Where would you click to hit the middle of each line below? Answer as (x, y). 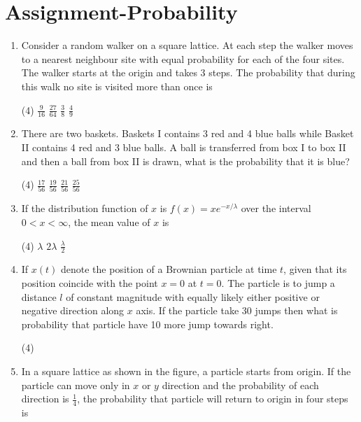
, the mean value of (109, 222)
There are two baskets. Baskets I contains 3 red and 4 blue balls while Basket (187, 133)
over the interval (276, 208)
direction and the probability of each (240, 385)
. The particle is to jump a (278, 283)
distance (39, 296)
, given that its (315, 269)
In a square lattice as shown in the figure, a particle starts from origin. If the (186, 371)
